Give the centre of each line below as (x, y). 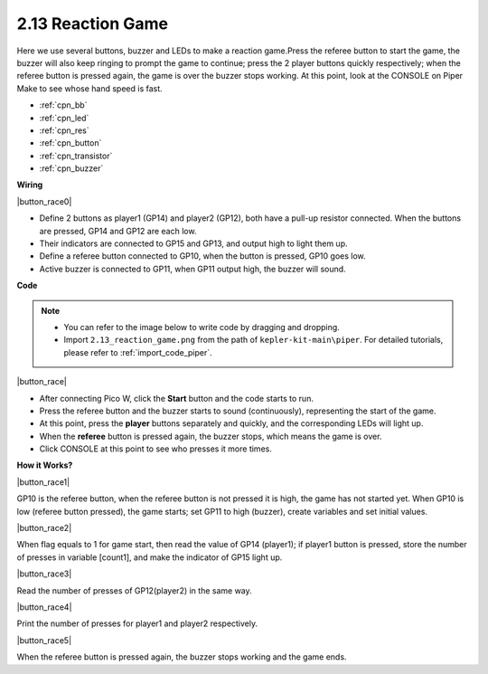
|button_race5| (44, 640)
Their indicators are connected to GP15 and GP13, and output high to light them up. (193, 243)
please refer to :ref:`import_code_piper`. (138, 352)
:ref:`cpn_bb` (63, 105)
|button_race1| (43, 482)
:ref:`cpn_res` (64, 130)
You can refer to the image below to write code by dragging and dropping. (202, 327)
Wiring (30, 185)
